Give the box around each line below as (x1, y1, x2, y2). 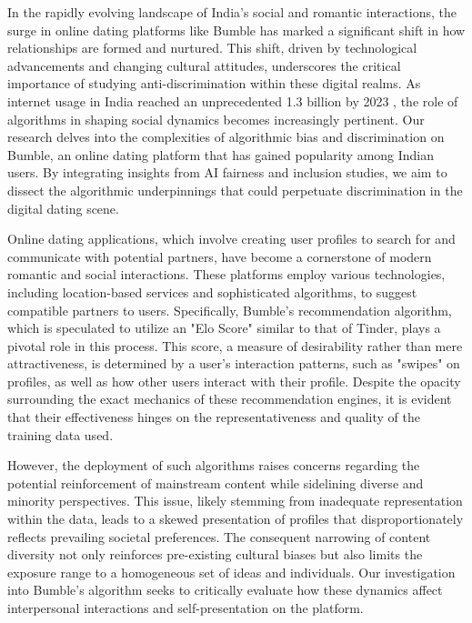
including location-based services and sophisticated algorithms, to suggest (7, 282, 417, 301)
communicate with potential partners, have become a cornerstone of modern (7, 246, 432, 266)
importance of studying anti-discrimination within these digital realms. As (7, 74, 421, 93)
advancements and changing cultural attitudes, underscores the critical (7, 55, 401, 75)
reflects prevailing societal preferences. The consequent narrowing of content (7, 527, 431, 546)
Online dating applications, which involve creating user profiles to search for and (7, 229, 456, 248)
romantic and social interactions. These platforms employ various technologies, (7, 265, 446, 284)
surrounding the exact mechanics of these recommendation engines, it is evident (7, 389, 452, 408)
